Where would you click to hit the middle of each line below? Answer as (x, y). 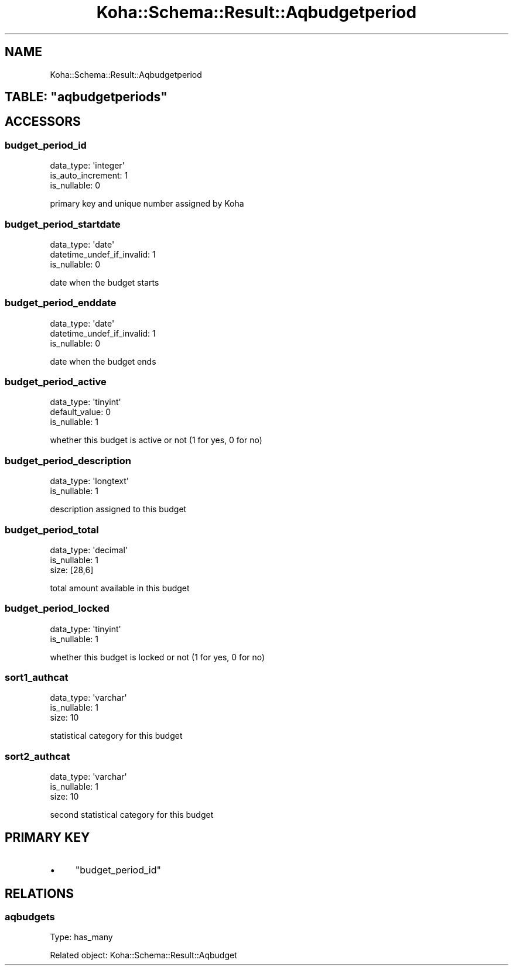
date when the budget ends (103, 361)
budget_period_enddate (61, 303)
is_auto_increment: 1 (89, 176)
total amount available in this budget (120, 588)
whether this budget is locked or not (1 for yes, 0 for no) (158, 657)
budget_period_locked (57, 609)
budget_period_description (68, 460)
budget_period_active (56, 382)
